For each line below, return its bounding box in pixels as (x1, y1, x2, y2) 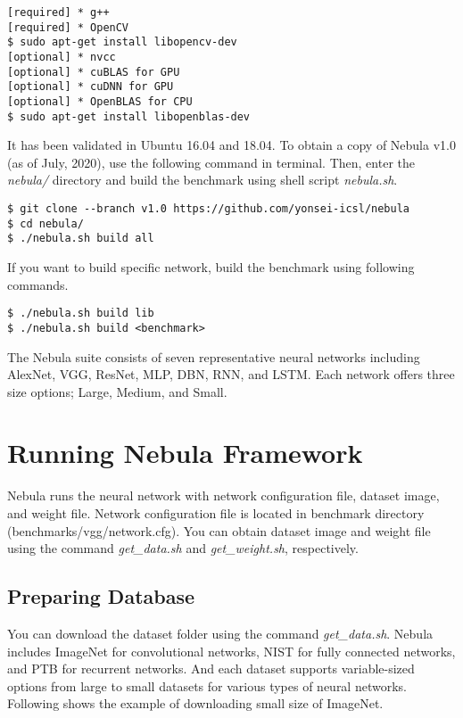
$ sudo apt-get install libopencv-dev (7, 36, 237, 49)
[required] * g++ (7, 6, 110, 19)
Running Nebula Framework (7, 434, 363, 471)
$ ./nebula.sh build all (7, 232, 154, 245)
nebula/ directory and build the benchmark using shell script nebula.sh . (7, 170, 398, 189)
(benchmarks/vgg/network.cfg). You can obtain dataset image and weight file (7, 521, 431, 540)
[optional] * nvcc (7, 50, 116, 63)
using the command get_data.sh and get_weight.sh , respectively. (7, 539, 359, 557)
